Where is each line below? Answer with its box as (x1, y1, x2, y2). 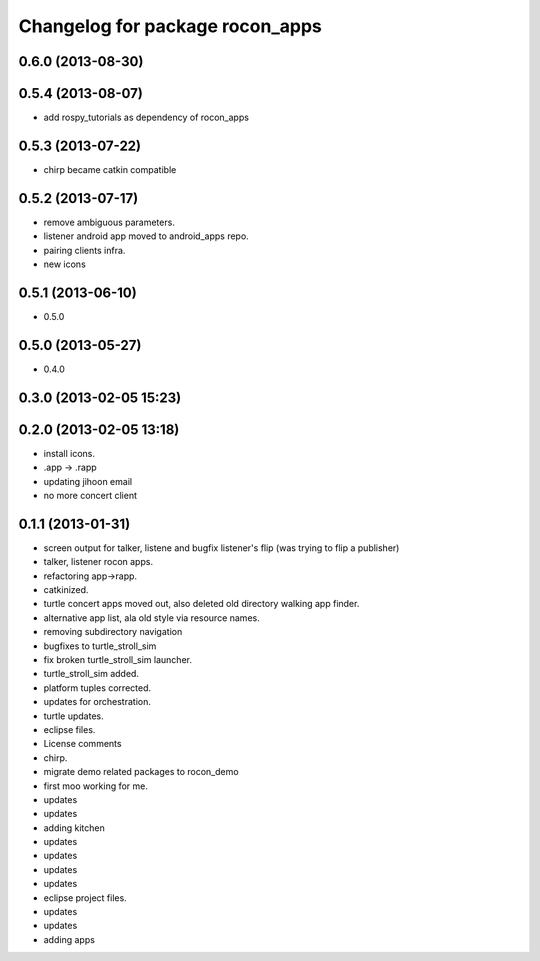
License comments (43, 738, 122, 750)
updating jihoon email (43, 475, 133, 487)
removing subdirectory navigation (43, 626, 183, 638)
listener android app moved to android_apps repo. (43, 230, 249, 242)
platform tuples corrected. (43, 681, 152, 694)
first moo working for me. (43, 780, 149, 792)
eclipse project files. (43, 891, 127, 904)
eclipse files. (43, 723, 96, 735)
